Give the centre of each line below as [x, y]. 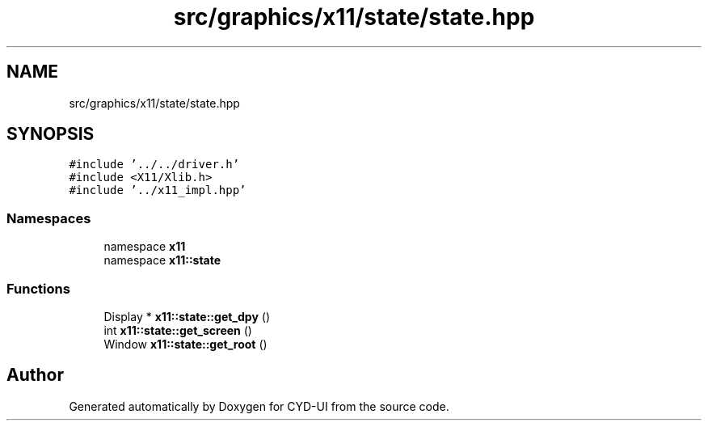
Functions [38, 288]
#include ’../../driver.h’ [154, 165]
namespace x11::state [162, 260]
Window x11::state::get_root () [185, 344]
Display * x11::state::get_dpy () [187, 316]
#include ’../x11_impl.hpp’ [158, 190]
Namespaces [49, 218]
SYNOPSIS [51, 134]
